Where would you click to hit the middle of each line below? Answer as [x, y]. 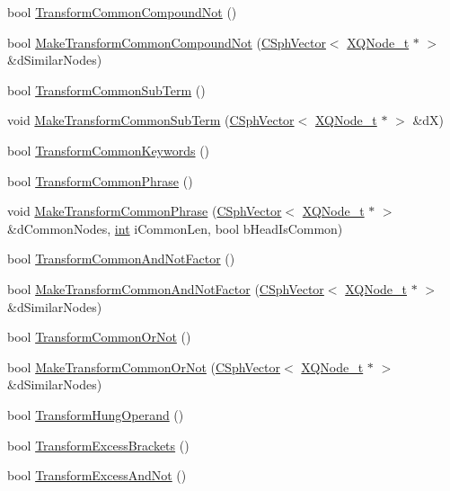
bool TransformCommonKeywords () [109, 150]
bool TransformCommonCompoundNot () [122, 12]
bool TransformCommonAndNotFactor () [121, 259]
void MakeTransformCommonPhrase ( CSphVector [145, 211]
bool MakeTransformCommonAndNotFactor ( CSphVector [166, 288]
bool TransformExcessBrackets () [98, 445]
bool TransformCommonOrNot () [99, 337]
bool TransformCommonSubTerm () [106, 89]
